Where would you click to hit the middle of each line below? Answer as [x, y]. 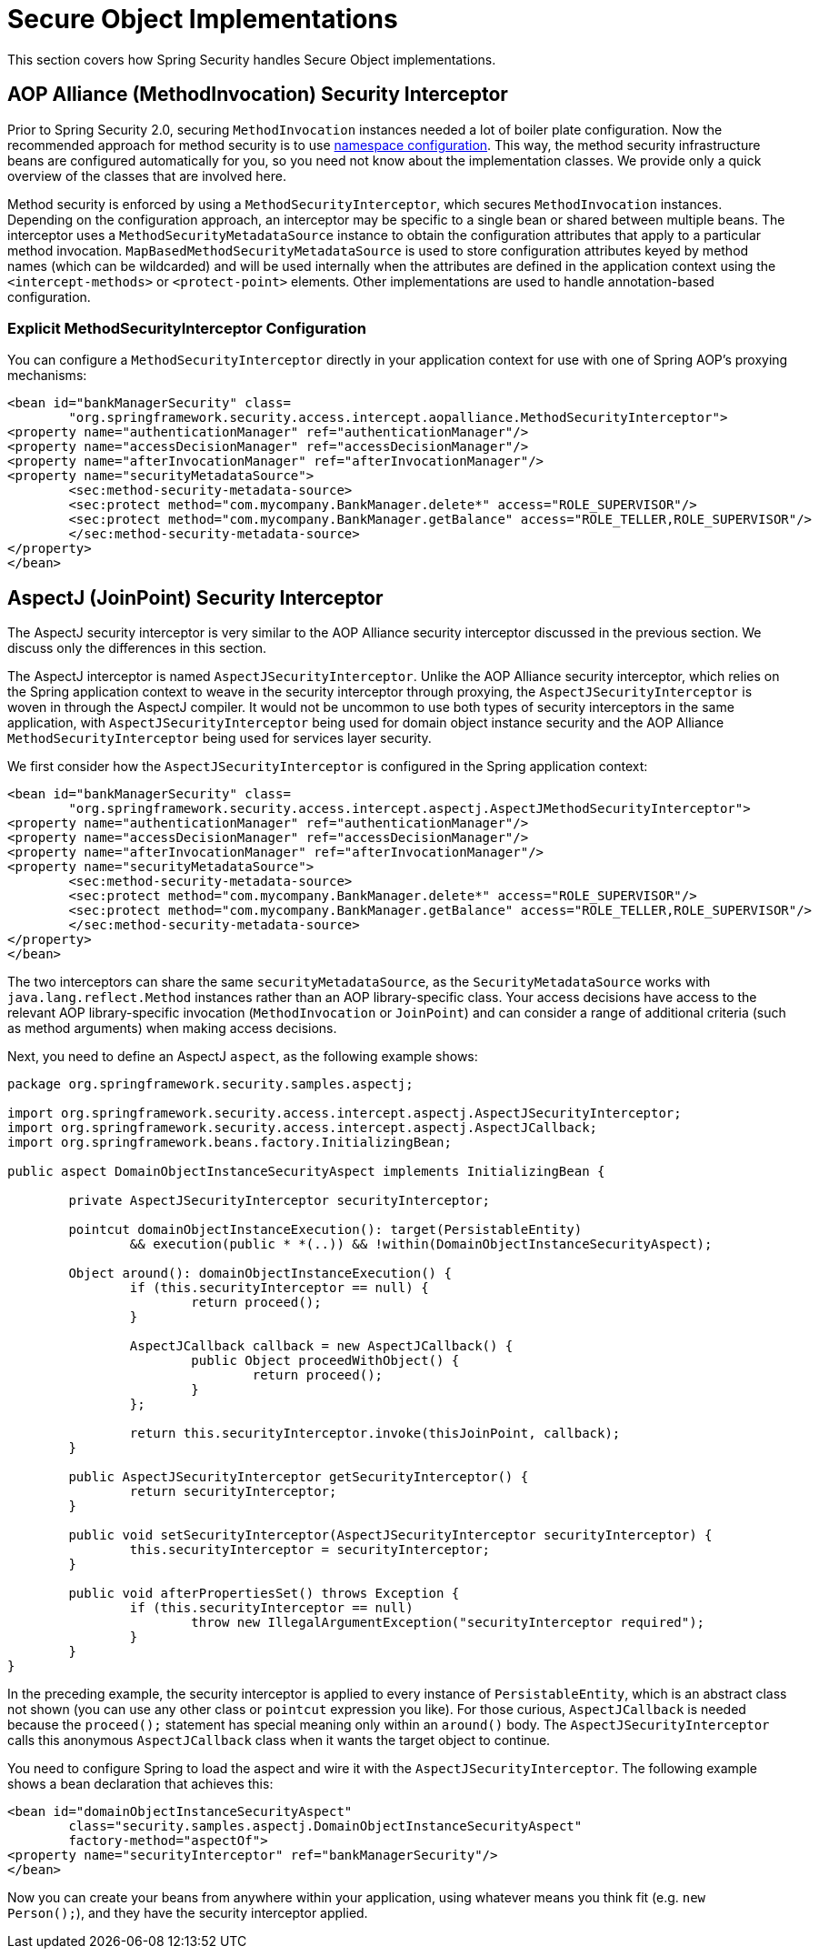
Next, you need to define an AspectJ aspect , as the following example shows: [243, 1057]
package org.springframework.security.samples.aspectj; [210, 1084]
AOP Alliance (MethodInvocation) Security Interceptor [258, 95]
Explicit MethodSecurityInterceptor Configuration [187, 328]
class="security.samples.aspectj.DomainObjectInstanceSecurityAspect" [325, 1826]
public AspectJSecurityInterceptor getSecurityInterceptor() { [299, 1477]
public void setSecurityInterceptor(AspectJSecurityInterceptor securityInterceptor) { [390, 1535]
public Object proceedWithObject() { [325, 1361]
